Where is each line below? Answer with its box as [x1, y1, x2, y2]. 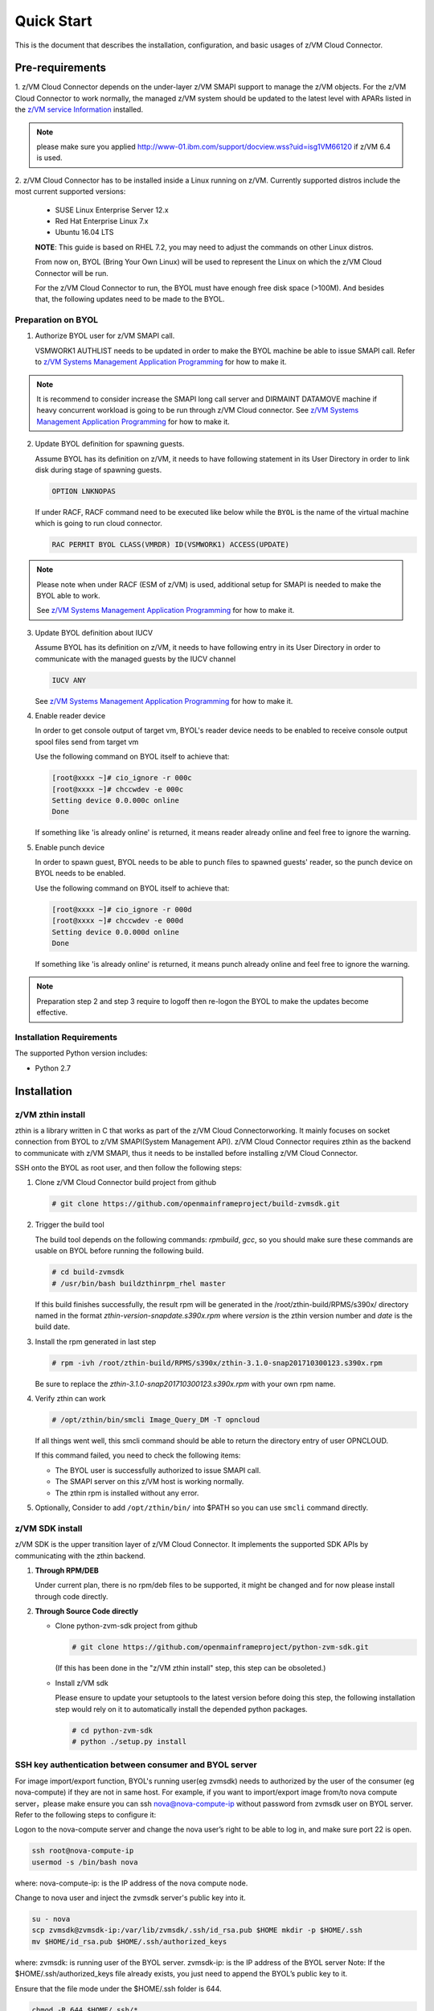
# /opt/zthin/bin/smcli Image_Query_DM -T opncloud [51, 1416, 260, 1425]
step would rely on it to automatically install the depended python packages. [55, 1704, 309, 1713]
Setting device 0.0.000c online [51, 796, 180, 804]
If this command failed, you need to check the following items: [35, 1450, 241, 1460]
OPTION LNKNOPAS [51, 487, 117, 496]
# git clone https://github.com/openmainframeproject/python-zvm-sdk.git [72, 1643, 369, 1652]
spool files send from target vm [35, 737, 139, 746]
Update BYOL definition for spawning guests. [35, 439, 185, 449]
